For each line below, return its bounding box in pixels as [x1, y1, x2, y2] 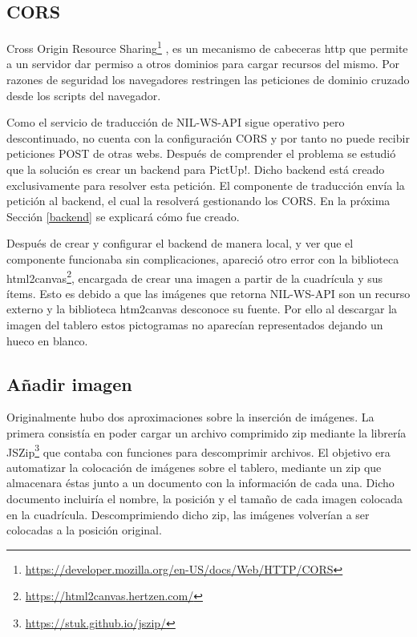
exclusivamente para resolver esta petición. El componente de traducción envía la [6, 176, 405, 193]
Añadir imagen [6, 371, 132, 396]
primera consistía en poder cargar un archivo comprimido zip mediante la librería [6, 425, 407, 441]
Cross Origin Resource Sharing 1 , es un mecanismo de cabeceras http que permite [6, 38, 408, 56]
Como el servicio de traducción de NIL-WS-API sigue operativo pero [6, 114, 345, 131]
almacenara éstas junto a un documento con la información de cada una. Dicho [6, 474, 395, 491]
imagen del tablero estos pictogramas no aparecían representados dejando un [6, 316, 383, 333]
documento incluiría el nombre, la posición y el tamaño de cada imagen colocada [6, 490, 403, 507]
